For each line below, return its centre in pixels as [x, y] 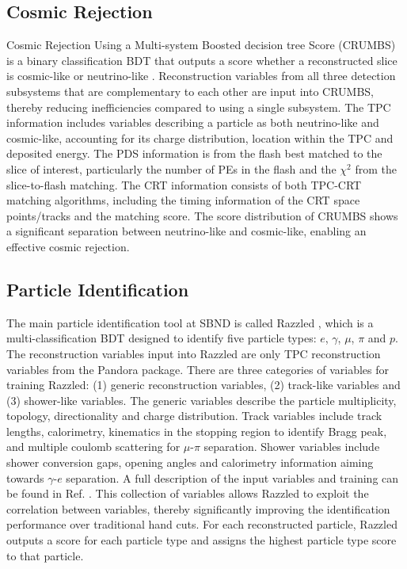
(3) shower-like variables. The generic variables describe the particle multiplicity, [202, 400]
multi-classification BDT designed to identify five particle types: [162, 338]
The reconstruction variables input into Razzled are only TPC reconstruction [194, 353]
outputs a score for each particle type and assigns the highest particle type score [202, 540]
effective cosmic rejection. [68, 246]
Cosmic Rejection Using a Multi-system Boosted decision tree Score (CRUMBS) [201, 45]
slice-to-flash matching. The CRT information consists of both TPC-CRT [184, 184]
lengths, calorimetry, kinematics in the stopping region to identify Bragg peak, [197, 431]
